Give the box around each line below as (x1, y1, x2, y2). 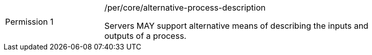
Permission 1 (5, 17, 54, 27)
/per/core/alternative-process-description (104, 3, 266, 13)
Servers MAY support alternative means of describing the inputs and (104, 21, 368, 31)
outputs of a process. (104, 31, 187, 41)
